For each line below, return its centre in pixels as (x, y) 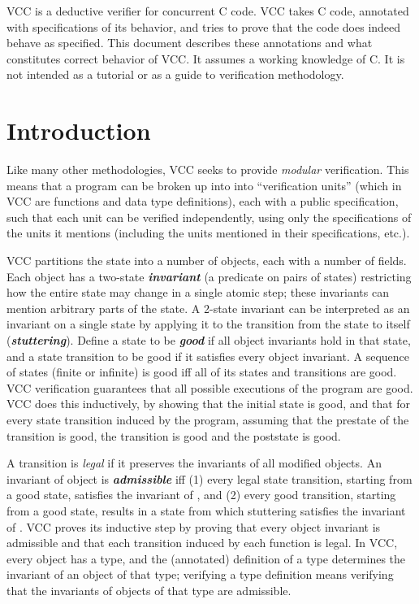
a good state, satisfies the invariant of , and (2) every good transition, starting (201, 495)
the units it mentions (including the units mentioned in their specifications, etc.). (208, 233)
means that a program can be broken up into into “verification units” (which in (204, 185)
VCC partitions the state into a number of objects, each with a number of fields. (207, 261)
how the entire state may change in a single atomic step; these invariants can (198, 292)
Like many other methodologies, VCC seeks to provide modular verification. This (208, 169)
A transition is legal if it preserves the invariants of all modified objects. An (194, 463)
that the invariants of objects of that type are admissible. (149, 590)
